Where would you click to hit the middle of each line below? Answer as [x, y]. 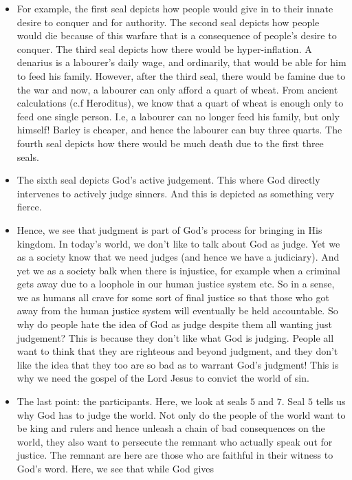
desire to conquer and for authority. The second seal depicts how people [168, 22]
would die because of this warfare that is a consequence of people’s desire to [177, 35]
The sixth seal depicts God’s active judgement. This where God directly [168, 180]
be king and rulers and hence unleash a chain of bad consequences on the [171, 428]
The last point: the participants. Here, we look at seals [132, 401]
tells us [331, 401]
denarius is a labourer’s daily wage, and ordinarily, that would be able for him [181, 62]
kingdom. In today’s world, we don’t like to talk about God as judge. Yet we [178, 243]
